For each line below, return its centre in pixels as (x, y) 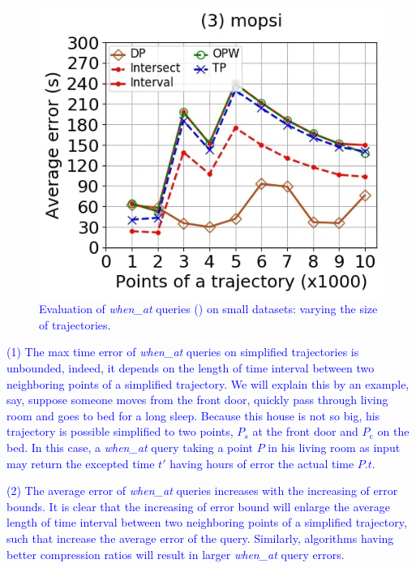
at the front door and (305, 431)
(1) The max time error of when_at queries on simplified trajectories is (183, 352)
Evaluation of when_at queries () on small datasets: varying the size (208, 309)
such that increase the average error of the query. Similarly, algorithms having (200, 538)
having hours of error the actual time (262, 463)
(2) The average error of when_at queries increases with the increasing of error (202, 491)
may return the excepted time (81, 463)
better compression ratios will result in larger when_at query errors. (176, 554)
